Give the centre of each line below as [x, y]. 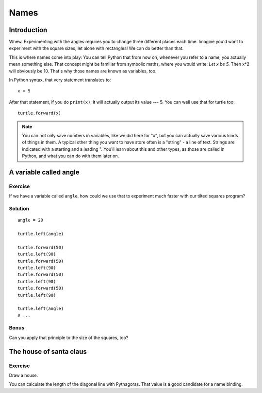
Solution [19, 209]
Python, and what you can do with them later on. [71, 156]
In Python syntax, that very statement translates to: [60, 80]
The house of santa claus [48, 351]
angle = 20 [31, 220]
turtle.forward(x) [40, 113]
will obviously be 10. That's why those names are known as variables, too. [83, 71]
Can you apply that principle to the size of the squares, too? [69, 338]
